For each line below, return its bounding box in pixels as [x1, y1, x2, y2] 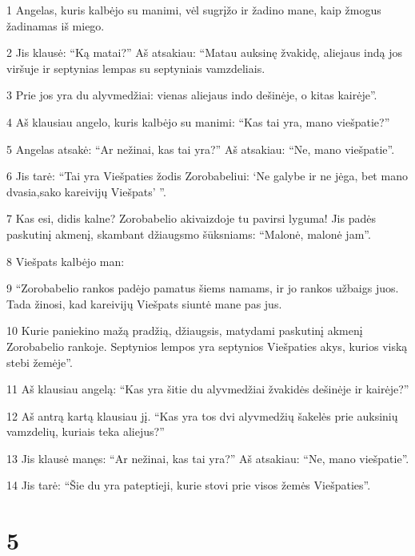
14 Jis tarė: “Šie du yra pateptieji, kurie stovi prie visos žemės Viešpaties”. [6, 477, 371, 494]
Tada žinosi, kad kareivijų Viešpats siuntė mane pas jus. [6, 295, 282, 312]
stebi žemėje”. [6, 353, 73, 370]
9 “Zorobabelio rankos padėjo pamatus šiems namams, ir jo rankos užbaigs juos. [6, 280, 399, 296]
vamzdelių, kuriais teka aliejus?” [6, 423, 165, 440]
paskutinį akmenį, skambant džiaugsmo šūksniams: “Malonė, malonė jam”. [6, 225, 371, 242]
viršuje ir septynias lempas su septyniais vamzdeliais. [6, 59, 265, 76]
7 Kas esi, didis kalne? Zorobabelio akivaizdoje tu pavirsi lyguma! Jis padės [6, 210, 376, 227]
